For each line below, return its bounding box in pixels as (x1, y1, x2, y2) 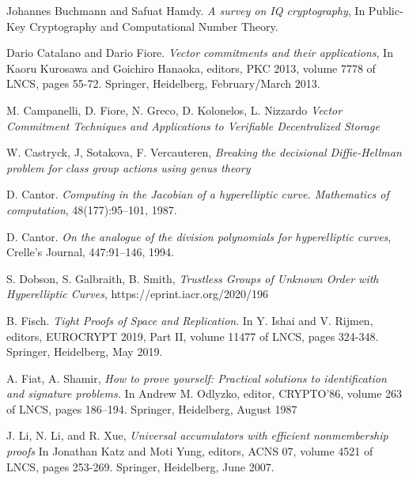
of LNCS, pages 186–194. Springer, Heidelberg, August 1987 (6, 400, 297, 417)
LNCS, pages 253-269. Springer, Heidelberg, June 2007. (6, 458, 275, 474)
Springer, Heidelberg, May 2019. (6, 343, 163, 360)
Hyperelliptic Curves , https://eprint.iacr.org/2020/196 (6, 285, 268, 302)
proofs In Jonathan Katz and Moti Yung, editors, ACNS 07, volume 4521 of (6, 443, 373, 459)
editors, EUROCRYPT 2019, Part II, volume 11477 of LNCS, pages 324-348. (6, 327, 379, 344)
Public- (368, 2, 403, 18)
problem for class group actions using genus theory (6, 159, 251, 176)
